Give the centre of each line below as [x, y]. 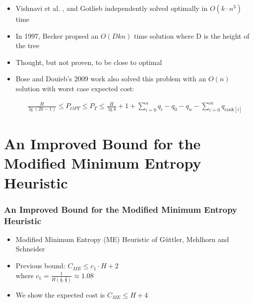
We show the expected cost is [60, 294]
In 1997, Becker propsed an [57, 35]
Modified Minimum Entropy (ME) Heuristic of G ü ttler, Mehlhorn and [122, 239]
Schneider [30, 249]
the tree [28, 45]
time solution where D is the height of [191, 35]
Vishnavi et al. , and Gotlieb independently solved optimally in [112, 8]
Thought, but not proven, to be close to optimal [89, 62]
